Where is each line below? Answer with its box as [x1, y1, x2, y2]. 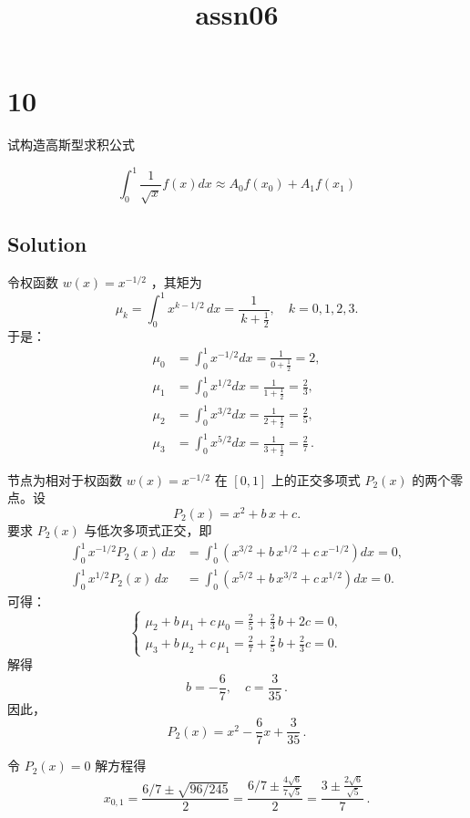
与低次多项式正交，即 [84, 521, 212, 540]
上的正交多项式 [271, 470, 361, 489]
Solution [7, 230, 87, 258]
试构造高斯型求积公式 [7, 135, 135, 154]
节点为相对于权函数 [7, 470, 122, 489]
